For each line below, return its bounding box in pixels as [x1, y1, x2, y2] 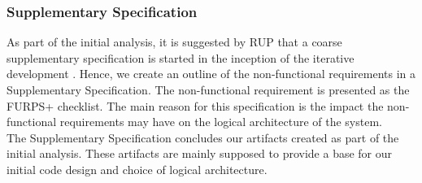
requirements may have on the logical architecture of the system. [59, 113, 382, 130]
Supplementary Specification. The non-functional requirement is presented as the [7, 81, 410, 98]
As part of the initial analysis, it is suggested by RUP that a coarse [7, 33, 342, 50]
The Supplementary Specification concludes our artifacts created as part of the [7, 129, 399, 146]
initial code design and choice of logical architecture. [7, 160, 268, 177]
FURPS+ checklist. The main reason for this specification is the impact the [7, 97, 384, 114]
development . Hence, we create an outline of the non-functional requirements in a [7, 65, 416, 82]
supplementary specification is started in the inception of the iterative [7, 49, 355, 66]
